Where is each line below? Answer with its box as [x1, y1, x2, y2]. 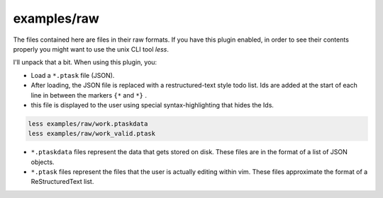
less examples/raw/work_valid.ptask [28, 129, 156, 138]
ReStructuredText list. [30, 177, 94, 186]
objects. [30, 158, 55, 166]
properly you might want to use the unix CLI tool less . [13, 45, 170, 53]
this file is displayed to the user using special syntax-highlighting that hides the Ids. [30, 100, 274, 109]
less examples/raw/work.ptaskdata [28, 120, 148, 127]
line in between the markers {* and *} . [30, 91, 148, 99]
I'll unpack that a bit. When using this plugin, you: [13, 58, 157, 66]
